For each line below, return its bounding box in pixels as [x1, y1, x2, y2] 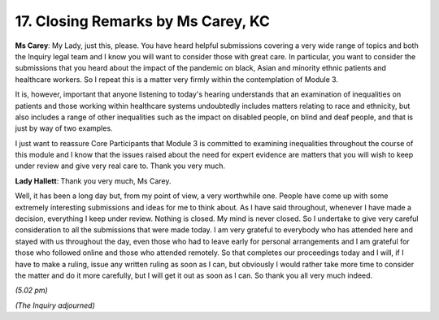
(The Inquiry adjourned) [15, 301, 95, 310]
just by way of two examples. [15, 123, 113, 133]
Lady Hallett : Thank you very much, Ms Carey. [15, 175, 172, 186]
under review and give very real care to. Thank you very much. [15, 161, 225, 171]
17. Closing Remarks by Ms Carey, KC [15, 12, 270, 30]
